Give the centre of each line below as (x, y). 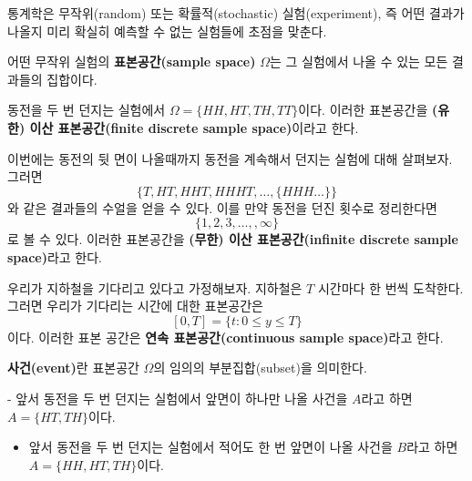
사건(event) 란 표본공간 (73, 368)
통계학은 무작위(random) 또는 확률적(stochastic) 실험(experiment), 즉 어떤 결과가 (236, 13)
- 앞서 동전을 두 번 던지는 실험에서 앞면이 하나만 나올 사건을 (178, 398)
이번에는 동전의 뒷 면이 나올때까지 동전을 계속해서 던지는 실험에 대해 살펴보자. (230, 158)
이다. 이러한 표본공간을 (363, 110)
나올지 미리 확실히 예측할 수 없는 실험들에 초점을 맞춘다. (167, 31)
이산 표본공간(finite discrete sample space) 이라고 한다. (194, 127)
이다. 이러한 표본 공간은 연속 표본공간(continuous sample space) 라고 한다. (226, 337)
